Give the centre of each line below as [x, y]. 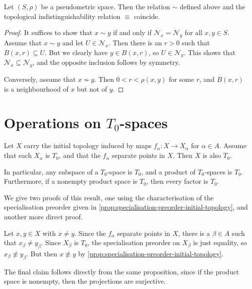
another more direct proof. [43, 217]
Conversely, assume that [40, 79]
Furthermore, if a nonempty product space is [71, 181]
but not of [92, 88]
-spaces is [218, 171]
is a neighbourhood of [36, 88]
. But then [42, 254]
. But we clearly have [76, 52]
